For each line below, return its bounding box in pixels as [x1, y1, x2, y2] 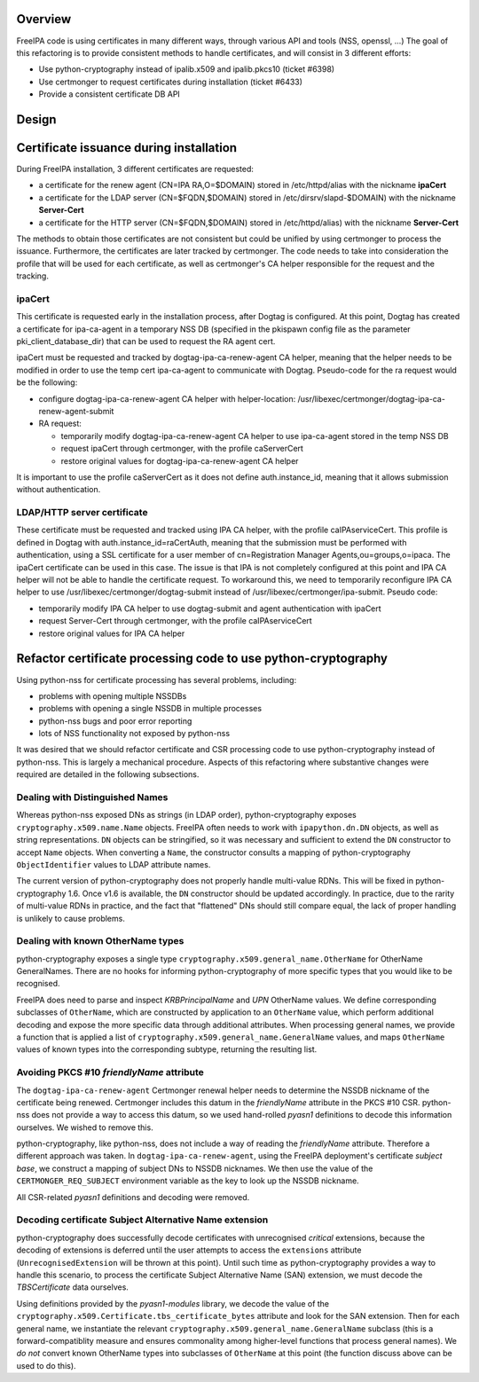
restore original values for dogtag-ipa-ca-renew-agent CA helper [60, 455, 299, 466]
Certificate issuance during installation [16, 140, 238, 155]
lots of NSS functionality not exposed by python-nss [38, 728, 231, 739]
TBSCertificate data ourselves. [16, 1282, 129, 1292]
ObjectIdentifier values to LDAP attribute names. [16, 859, 211, 869]
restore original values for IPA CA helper [38, 628, 185, 639]
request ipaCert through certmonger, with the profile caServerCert [60, 444, 303, 454]
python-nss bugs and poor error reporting [38, 715, 192, 726]
